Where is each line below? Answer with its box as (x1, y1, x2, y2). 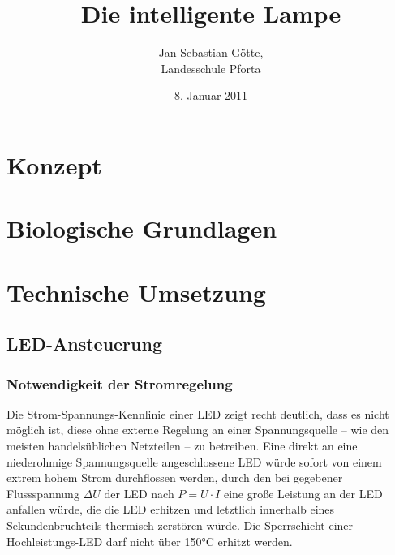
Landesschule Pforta (161, 59, 261, 76)
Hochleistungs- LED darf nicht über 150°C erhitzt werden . (6, 532, 293, 549)
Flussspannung (6, 484, 79, 501)
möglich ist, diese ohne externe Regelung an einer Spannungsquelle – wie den (6, 421, 389, 438)
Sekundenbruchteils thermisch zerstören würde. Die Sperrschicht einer (6, 517, 354, 533)
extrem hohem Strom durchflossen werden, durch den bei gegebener (6, 469, 343, 486)
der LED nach (104, 484, 174, 501)
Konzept (6, 148, 102, 181)
